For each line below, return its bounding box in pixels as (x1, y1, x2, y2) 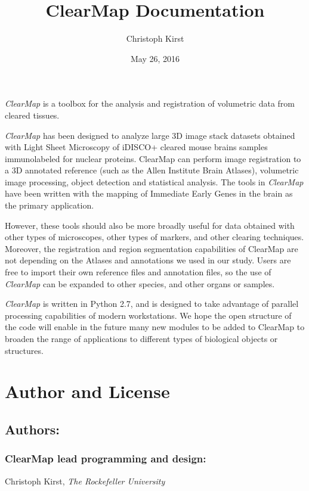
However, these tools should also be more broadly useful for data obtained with (5, 219, 295, 231)
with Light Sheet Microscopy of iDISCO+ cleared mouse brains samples (5, 141, 268, 153)
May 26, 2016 (130, 52, 180, 64)
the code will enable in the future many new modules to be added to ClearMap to (5, 321, 305, 333)
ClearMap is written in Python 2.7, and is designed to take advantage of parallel (5, 297, 299, 310)
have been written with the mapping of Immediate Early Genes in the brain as (5, 187, 293, 200)
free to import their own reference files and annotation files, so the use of (5, 266, 271, 278)
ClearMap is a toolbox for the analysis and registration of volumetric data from (5, 97, 295, 110)
